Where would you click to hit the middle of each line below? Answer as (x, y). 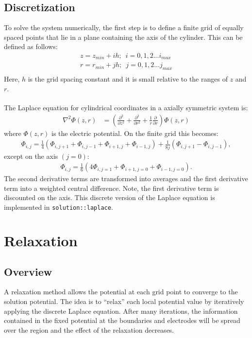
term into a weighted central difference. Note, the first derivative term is (111, 188)
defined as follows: (31, 46)
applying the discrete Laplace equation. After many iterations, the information (121, 311)
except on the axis (31, 156)
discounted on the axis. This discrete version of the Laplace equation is (109, 197)
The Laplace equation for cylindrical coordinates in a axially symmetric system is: (126, 108)
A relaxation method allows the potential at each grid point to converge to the (121, 292)
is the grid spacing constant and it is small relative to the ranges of (128, 79)
